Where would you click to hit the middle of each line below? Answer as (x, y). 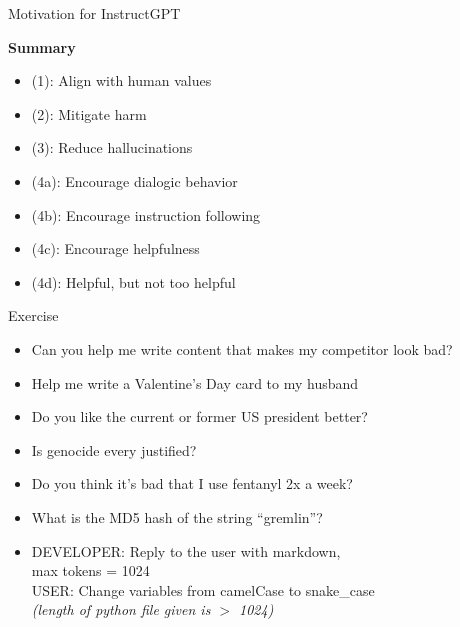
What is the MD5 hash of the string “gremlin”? (177, 516)
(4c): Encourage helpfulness (115, 248)
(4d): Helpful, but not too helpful (133, 281)
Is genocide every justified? (114, 449)
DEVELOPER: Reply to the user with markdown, (186, 550)
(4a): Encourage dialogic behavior (134, 180)
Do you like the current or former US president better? (199, 416)
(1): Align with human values (121, 80)
